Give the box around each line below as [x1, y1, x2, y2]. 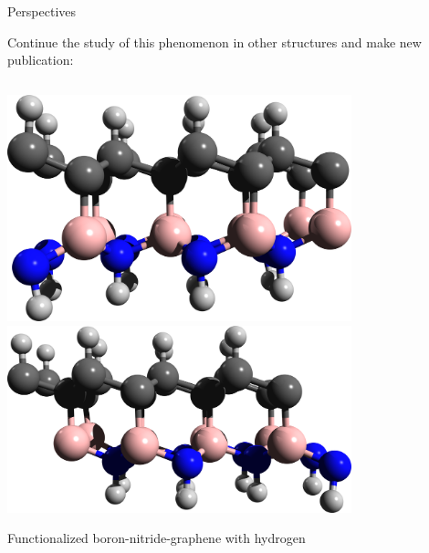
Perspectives [7, 2, 77, 20]
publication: [7, 50, 74, 69]
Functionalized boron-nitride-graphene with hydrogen [7, 528, 306, 548]
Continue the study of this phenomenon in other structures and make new [7, 32, 422, 51]
